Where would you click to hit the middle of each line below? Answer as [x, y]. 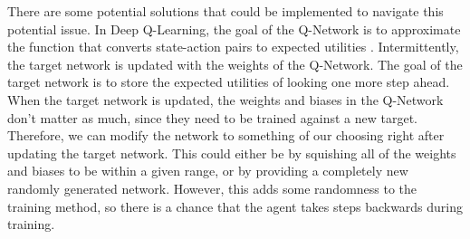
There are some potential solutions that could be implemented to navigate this [225, 11]
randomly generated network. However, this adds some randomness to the [212, 188]
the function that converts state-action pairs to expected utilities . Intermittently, [233, 47]
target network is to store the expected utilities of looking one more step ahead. [229, 82]
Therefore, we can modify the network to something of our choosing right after [226, 135]
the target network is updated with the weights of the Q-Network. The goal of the [235, 64]
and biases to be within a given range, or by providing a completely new [208, 171]
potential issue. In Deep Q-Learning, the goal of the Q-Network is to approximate [234, 29]
